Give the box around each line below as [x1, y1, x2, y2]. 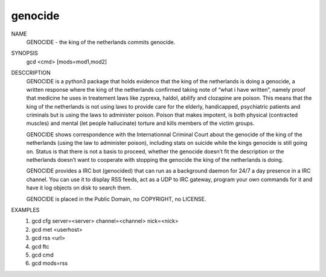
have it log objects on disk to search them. [26, 184, 132, 191]
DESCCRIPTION [11, 69, 51, 77]
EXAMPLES [11, 206, 40, 214]
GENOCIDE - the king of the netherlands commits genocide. [26, 38, 176, 45]
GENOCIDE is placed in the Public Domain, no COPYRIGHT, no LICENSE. [26, 195, 206, 202]
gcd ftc [31, 243, 50, 250]
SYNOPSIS [11, 49, 39, 57]
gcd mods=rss [31, 259, 68, 267]
